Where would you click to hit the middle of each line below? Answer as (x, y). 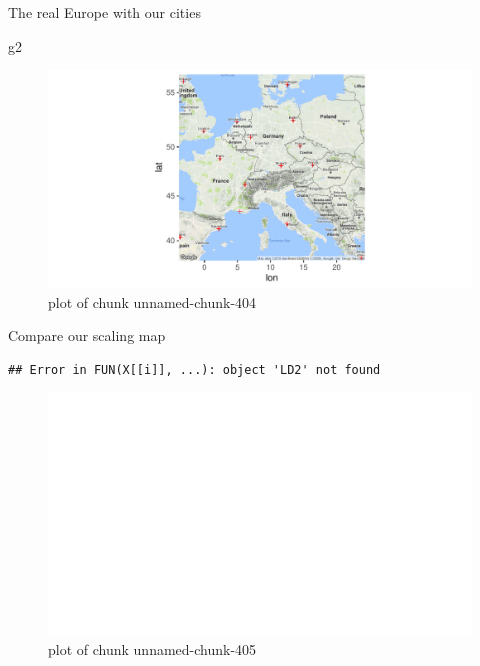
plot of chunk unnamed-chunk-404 (152, 301)
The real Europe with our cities (104, 12)
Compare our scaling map (87, 335)
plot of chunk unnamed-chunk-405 (152, 649)
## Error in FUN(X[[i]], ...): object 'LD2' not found (194, 369)
